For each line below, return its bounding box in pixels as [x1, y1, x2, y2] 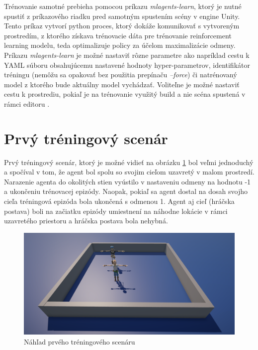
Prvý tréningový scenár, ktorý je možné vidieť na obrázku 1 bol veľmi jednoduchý [4, 157, 254, 167]
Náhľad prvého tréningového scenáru [24, 336, 135, 347]
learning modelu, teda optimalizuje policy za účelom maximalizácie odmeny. [4, 40, 236, 50]
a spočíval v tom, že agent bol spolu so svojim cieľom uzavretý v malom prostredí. [4, 167, 255, 177]
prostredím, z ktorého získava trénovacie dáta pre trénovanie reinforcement [4, 30, 232, 40]
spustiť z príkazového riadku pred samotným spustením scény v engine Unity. [4, 10, 240, 21]
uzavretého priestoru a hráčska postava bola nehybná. [4, 215, 168, 226]
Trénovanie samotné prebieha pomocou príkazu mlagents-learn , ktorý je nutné [4, 1, 242, 11]
